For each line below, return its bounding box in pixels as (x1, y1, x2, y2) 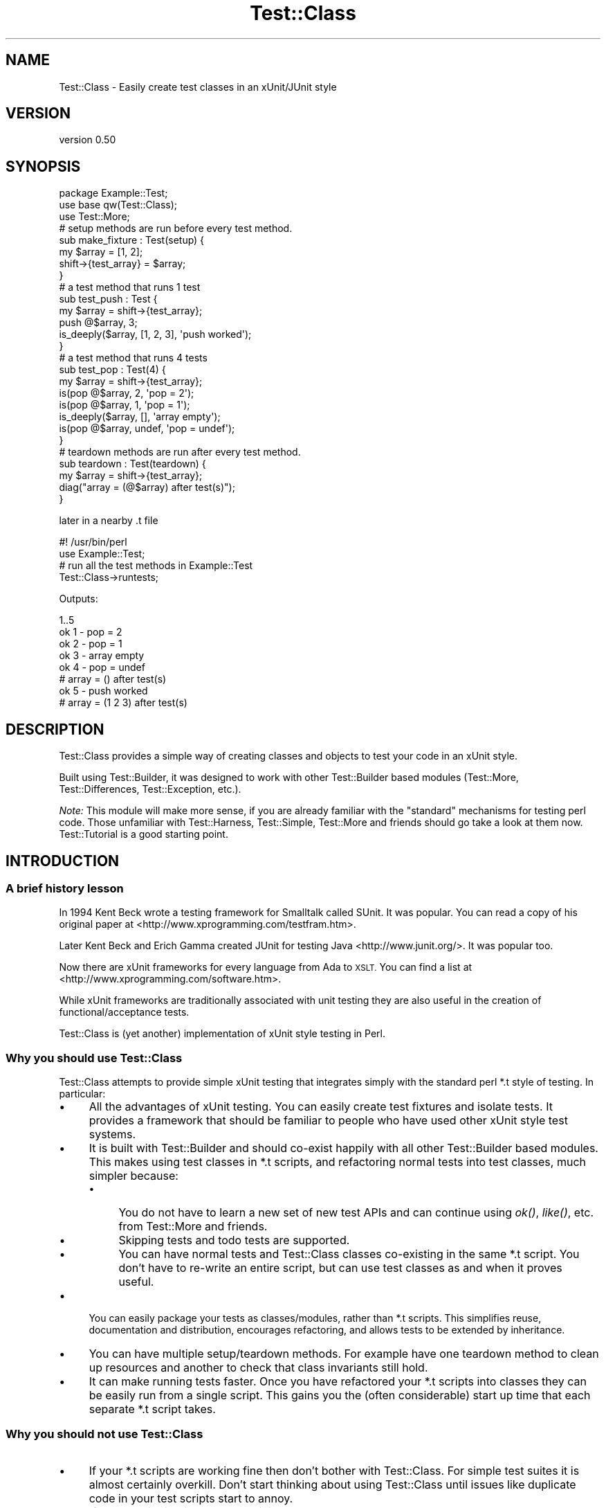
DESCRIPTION (6, 720, 104, 738)
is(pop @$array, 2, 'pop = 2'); (59, 387, 194, 400)
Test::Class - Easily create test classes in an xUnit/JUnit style (59, 80, 337, 93)
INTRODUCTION (6, 852, 120, 870)
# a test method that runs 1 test (59, 281, 201, 294)
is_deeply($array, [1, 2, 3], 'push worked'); (59, 328, 252, 341)
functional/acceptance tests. (59, 1006, 190, 1018)
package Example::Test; (59, 187, 168, 199)
